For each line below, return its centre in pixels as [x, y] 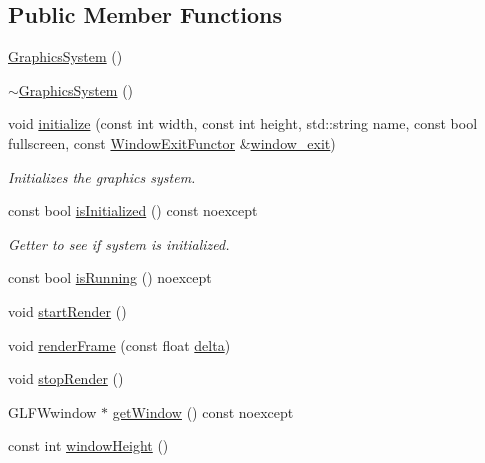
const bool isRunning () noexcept [110, 277]
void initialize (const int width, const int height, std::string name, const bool [243, 123]
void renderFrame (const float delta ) [119, 344]
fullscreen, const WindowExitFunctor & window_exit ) [172, 142]
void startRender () [67, 310]
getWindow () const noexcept [203, 411]
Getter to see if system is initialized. [119, 243]
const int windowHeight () [88, 445]
